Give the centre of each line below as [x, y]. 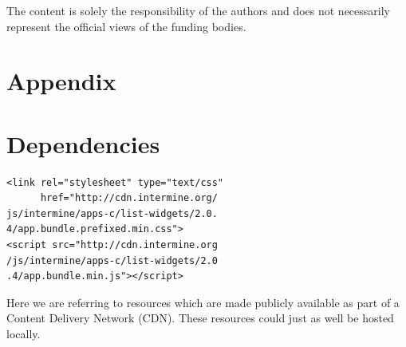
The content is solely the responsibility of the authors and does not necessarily [198, 10]
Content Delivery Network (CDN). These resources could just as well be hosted [200, 318]
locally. [24, 334]
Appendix [61, 81]
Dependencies [83, 143]
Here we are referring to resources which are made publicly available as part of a [203, 302]
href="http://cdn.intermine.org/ [129, 198]
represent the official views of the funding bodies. [126, 26]
